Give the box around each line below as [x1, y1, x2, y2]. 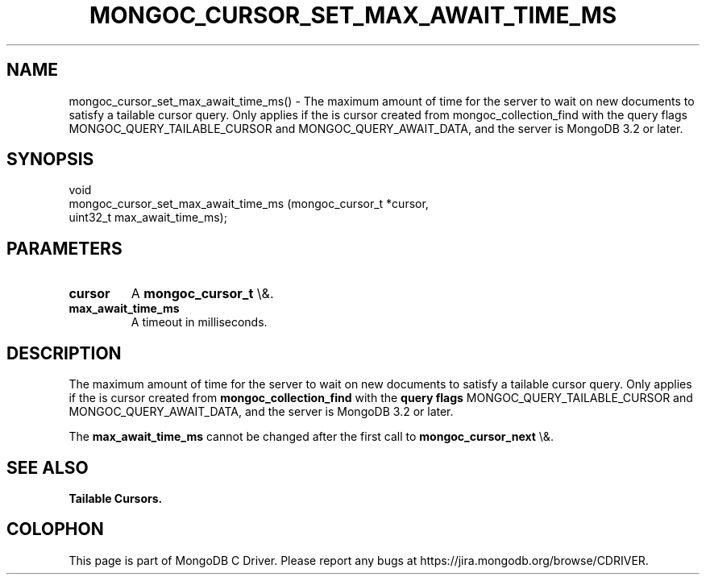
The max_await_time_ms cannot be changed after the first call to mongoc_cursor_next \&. [69, 430, 554, 444]
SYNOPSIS [6, 149, 94, 170]
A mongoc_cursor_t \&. [131, 285, 274, 302]
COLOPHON [6, 519, 104, 540]
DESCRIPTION [6, 342, 122, 363]
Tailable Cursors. [69, 491, 163, 505]
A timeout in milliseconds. [131, 315, 268, 330]
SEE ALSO [6, 457, 89, 478]
